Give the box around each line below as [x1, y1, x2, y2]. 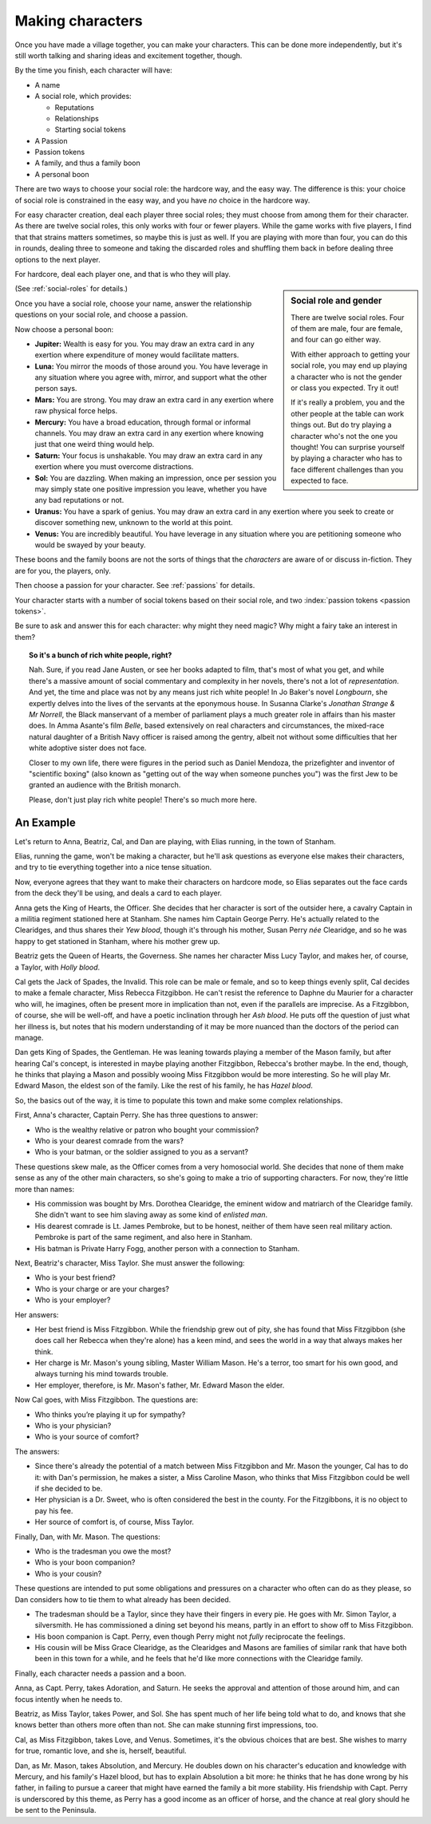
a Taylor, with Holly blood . [14, 962, 101, 972]
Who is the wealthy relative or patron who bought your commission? [34, 1125, 259, 1135]
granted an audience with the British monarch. [29, 780, 181, 790]
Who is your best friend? [34, 1273, 116, 1282]
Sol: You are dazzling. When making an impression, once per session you [34, 473, 277, 483]
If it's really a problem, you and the [291, 397, 405, 407]
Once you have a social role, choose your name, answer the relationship [14, 298, 252, 308]
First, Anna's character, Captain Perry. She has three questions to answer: [14, 1110, 259, 1120]
